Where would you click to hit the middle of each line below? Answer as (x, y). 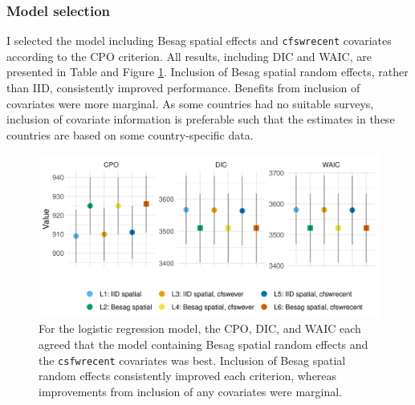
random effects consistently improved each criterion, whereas (188, 376)
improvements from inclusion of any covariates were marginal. (191, 391)
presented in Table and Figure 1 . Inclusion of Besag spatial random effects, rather (207, 72)
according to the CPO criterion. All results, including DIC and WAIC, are (189, 56)
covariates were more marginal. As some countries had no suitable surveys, (190, 103)
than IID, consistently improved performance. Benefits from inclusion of (183, 88)
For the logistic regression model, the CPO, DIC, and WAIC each (200, 328)
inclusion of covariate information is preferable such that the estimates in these (201, 119)
